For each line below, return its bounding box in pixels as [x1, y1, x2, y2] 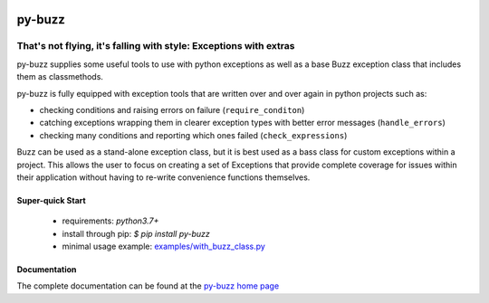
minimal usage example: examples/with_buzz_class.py [62, 241, 266, 252]
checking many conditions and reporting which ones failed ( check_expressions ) [39, 129, 348, 140]
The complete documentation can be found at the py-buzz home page [16, 280, 280, 291]
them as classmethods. [16, 71, 104, 82]
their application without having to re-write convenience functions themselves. [16, 172, 311, 183]
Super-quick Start [16, 194, 86, 205]
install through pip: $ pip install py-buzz [62, 228, 210, 239]
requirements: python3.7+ [62, 215, 159, 226]
